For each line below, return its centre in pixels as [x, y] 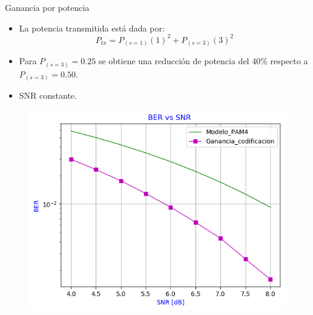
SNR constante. [48, 95]
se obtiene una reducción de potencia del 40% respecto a [203, 61]
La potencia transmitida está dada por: [92, 28]
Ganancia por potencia [47, 7]
